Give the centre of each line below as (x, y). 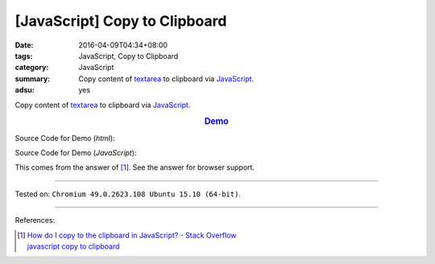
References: (35, 221)
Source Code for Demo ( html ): (65, 138)
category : (32, 68)
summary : (33, 78)
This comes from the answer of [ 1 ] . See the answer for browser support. (135, 167)
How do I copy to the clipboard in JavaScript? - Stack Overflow (132, 235)
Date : (24, 45)
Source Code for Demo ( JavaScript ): (76, 152)
